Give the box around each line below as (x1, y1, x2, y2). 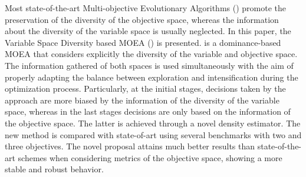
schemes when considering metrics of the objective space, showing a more (18, 151, 282, 163)
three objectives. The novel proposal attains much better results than (5, 140, 255, 152)
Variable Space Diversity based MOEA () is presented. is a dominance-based (5, 36, 281, 48)
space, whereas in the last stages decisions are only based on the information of (5, 105, 291, 118)
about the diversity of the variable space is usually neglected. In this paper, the (5, 25, 291, 37)
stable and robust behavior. (5, 163, 104, 175)
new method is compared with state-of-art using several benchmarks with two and (5, 128, 302, 141)
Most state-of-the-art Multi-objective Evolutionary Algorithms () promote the (5, 2, 286, 14)
